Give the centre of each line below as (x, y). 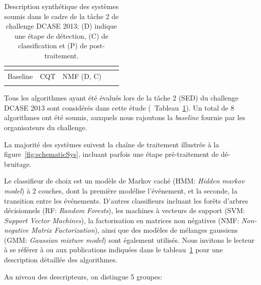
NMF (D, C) (82, 76)
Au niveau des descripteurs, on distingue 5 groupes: (83, 276)
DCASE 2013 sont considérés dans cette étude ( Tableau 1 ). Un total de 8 (119, 107)
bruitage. (18, 164)
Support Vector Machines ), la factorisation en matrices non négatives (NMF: (122, 220)
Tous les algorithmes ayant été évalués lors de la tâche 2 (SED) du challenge (121, 98)
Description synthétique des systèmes (61, 6)
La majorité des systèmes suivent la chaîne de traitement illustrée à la (112, 144)
